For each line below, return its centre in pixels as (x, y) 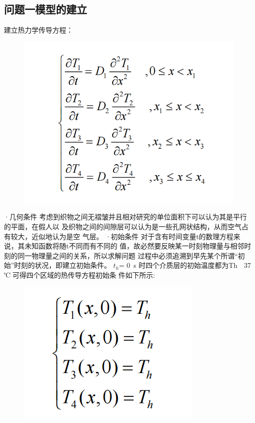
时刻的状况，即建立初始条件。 (63, 265)
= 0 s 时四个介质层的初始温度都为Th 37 (185, 265)
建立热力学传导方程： (39, 30)
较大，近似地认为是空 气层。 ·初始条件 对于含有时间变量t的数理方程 (122, 236)
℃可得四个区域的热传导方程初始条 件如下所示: (80, 275)
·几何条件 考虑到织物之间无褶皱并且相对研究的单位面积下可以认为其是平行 (126, 217)
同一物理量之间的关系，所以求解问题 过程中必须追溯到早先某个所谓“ (128, 255)
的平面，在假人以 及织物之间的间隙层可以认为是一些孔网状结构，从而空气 (123, 226)
